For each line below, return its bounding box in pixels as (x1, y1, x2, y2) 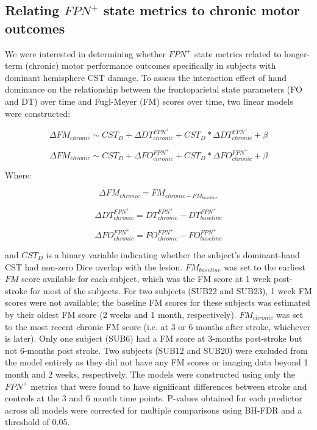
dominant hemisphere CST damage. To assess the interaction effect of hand (5, 71, 287, 83)
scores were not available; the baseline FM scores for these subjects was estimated (5, 296, 310, 309)
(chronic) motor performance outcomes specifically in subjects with (25, 59, 276, 72)
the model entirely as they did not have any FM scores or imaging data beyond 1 (5, 356, 308, 368)
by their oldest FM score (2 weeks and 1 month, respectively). (5, 308, 237, 320)
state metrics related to (194, 47, 282, 60)
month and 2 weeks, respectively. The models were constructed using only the (5, 367, 296, 380)
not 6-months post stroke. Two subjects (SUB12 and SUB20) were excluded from (5, 344, 308, 356)
